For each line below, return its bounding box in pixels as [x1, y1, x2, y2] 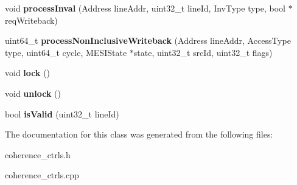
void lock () [5, 66, 51, 79]
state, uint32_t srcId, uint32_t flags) [133, 46, 273, 58]
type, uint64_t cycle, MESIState [5, 46, 127, 58]
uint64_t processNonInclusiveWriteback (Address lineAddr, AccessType [5, 34, 291, 47]
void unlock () [5, 86, 61, 99]
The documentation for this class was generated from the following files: [5, 128, 273, 141]
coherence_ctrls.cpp [5, 169, 79, 181]
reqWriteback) [5, 13, 58, 26]
